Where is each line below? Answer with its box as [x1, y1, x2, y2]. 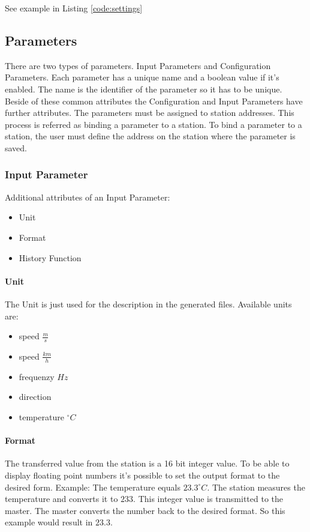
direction [19, 390, 52, 403]
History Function [19, 251, 82, 264]
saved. [5, 141, 28, 154]
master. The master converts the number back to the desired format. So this [5, 504, 285, 516]
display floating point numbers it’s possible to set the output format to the [5, 468, 280, 481]
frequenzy [19, 370, 55, 382]
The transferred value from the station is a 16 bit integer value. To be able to [5, 457, 290, 470]
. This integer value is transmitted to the [133, 492, 284, 505]
